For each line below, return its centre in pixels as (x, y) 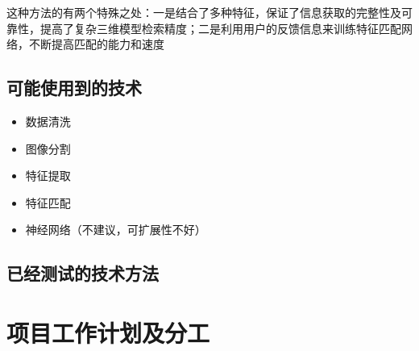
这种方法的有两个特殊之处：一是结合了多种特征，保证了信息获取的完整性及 (204, 12)
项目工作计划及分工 (108, 332)
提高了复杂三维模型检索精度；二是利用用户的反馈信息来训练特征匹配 (220, 28)
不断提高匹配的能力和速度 (96, 44)
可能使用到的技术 (74, 88)
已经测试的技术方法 (83, 273)
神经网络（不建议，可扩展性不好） (116, 230)
